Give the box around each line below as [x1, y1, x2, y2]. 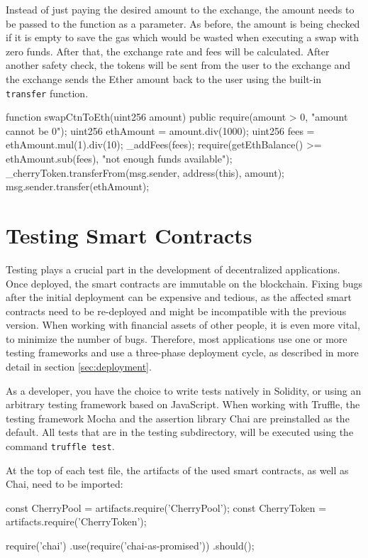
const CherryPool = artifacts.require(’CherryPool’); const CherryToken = [6, 500, 327, 515]
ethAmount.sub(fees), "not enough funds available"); [6, 151, 233, 165]
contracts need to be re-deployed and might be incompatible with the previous [6, 303, 347, 318]
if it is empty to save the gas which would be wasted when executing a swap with [6, 30, 359, 45]
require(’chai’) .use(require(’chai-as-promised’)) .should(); [6, 538, 255, 553]
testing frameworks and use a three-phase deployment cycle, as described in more [6, 345, 359, 360]
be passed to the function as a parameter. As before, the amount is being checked [6, 16, 360, 31]
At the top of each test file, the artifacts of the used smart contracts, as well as [6, 462, 349, 477]
